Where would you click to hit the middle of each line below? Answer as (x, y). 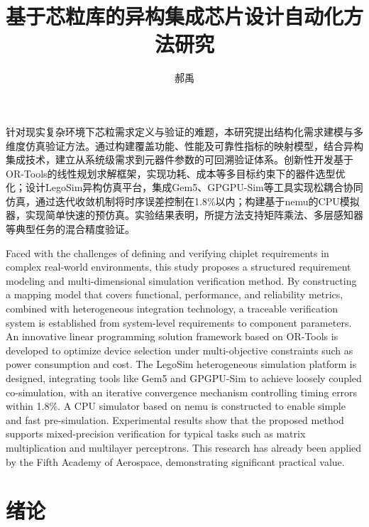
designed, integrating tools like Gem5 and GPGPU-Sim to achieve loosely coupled (184, 378)
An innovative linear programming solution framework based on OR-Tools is (172, 336)
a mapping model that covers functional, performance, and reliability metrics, (175, 294)
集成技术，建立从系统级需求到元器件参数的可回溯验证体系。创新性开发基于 (180, 159)
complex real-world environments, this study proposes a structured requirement (178, 267)
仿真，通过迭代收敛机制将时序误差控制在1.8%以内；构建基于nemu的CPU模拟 (183, 201)
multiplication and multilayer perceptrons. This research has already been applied (184, 447)
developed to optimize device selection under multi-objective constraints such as (180, 350)
